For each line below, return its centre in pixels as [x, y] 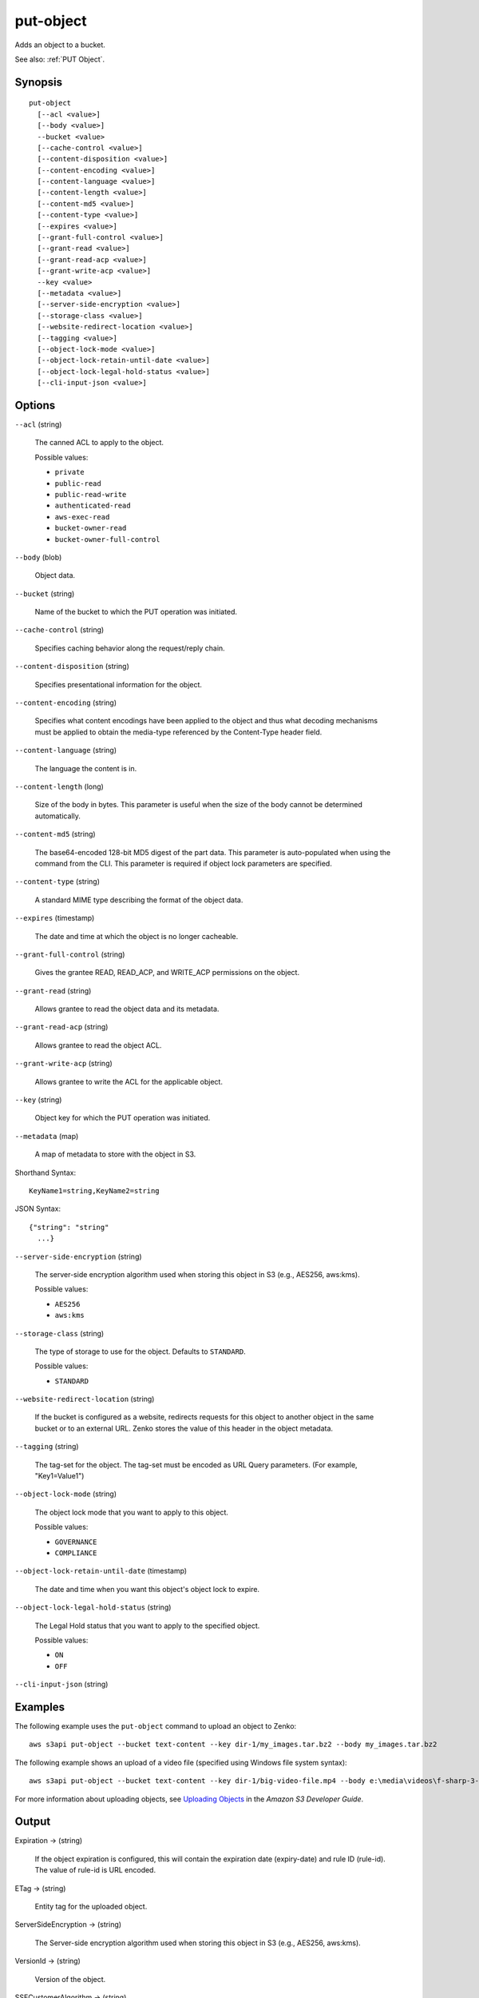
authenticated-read [93, 506]
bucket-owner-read [91, 528]
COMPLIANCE [76, 1553]
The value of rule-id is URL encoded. [95, 1870]
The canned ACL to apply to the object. [99, 443]
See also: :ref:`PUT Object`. [60, 59]
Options [35, 405]
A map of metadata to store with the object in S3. [115, 1154]
